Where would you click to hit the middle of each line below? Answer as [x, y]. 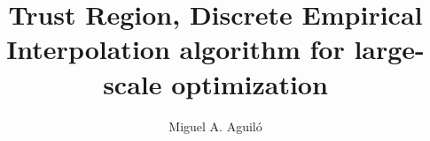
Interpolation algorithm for [176, 49]
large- [389, 49]
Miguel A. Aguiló [215, 126]
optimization [250, 83]
